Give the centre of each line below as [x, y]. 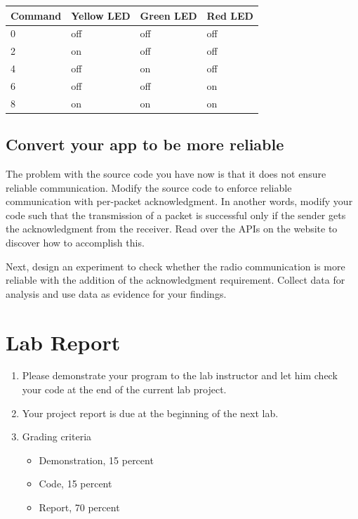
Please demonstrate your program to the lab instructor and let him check [180, 375]
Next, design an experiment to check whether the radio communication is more [175, 266]
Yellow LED [101, 15]
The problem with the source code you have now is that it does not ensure [166, 174]
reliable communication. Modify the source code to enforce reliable [149, 187]
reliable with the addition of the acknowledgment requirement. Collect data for [175, 280]
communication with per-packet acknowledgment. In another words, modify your [179, 201]
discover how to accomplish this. [75, 242]
